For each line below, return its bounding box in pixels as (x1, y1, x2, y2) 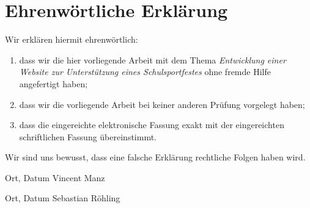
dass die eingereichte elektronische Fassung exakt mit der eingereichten (19, 118, 284, 131)
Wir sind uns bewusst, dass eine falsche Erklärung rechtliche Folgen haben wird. (5, 151, 306, 163)
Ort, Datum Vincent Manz (5, 171, 105, 184)
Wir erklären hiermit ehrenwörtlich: (5, 33, 138, 46)
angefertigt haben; (19, 77, 88, 90)
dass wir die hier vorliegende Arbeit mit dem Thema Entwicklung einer (19, 53, 286, 66)
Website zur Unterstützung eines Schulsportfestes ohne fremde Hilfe (19, 65, 271, 78)
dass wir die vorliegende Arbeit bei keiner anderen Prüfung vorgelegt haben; (19, 98, 305, 110)
